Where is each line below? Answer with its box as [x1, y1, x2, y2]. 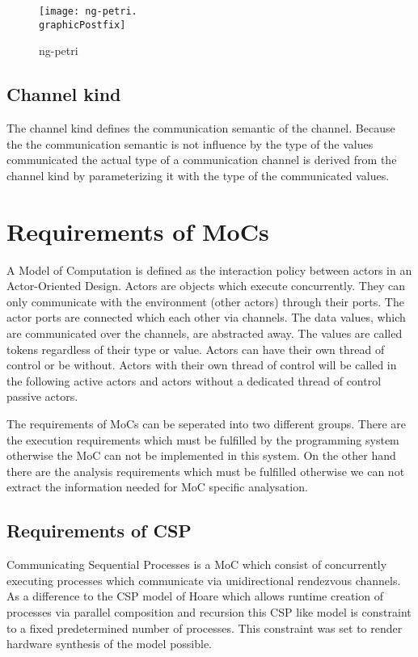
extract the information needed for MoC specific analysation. [6, 478, 308, 495]
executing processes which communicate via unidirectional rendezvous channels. [6, 571, 401, 588]
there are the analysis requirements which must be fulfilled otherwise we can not [6, 462, 405, 479]
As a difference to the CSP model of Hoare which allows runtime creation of [6, 588, 383, 604]
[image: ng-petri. [39, 6, 137, 17]
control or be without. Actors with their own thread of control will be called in [6, 356, 397, 373]
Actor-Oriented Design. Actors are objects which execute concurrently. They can [6, 277, 405, 294]
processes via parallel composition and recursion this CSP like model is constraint [6, 603, 412, 620]
